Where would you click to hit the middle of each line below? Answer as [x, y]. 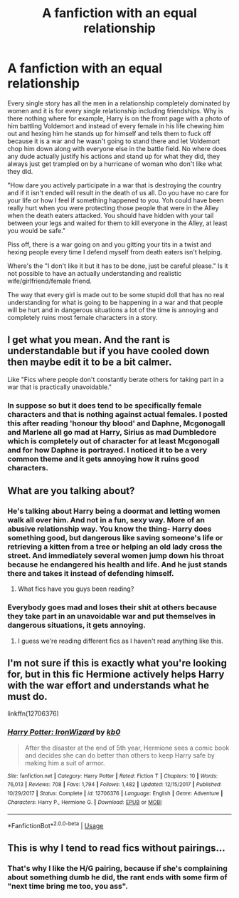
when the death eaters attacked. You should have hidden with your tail [111, 215]
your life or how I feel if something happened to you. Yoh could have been [116, 200]
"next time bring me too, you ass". [68, 887]
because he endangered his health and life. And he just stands [117, 564]
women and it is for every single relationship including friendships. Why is [116, 110]
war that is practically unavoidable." [60, 387]
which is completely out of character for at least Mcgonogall [114, 441]
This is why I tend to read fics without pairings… [116, 848]
